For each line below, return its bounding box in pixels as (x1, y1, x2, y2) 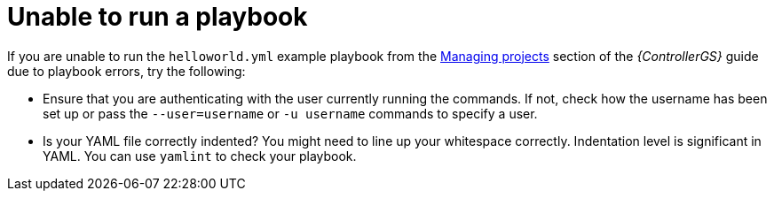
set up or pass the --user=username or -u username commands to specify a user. (43, 105, 538, 121)
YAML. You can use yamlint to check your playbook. (43, 148, 357, 164)
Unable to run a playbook (7, 2, 308, 32)
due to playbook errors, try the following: (7, 63, 246, 79)
